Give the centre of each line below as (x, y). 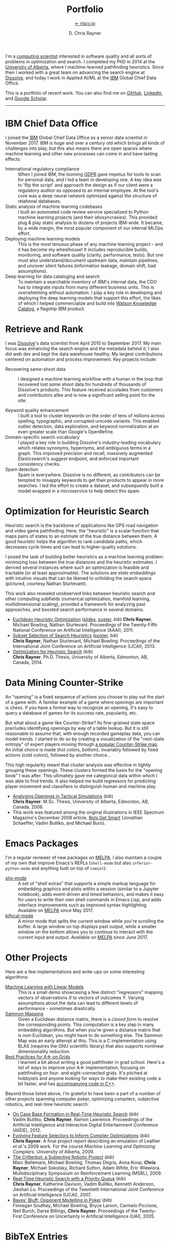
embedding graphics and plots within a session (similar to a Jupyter (89, 889)
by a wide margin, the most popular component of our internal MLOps (91, 228)
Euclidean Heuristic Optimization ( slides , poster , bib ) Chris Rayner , (82, 619)
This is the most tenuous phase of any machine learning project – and (91, 244)
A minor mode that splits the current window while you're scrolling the (91, 921)
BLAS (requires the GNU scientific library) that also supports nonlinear (91, 1046)
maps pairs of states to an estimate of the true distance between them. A (81, 536)
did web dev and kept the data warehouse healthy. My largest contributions (84, 354)
